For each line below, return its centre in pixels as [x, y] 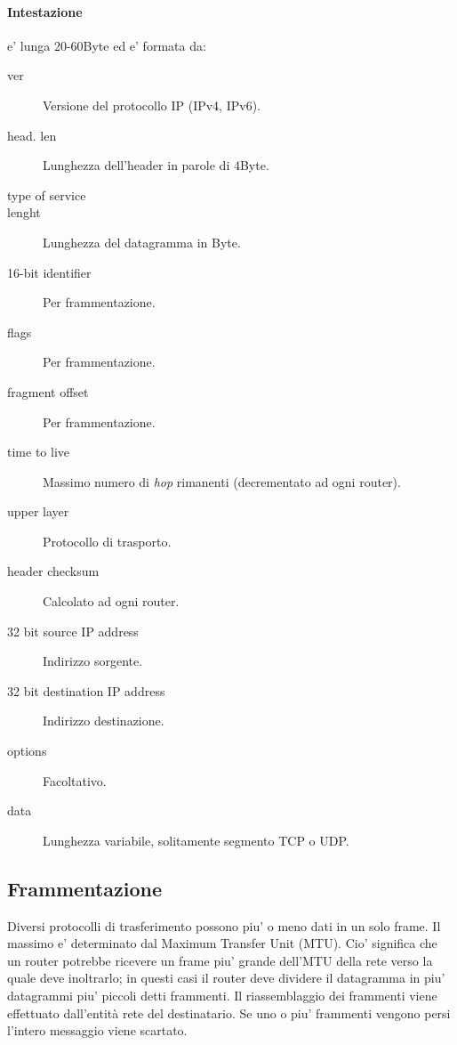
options [27, 751]
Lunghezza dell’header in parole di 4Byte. [156, 165]
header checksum [53, 571]
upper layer [38, 511]
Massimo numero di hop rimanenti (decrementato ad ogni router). [222, 481]
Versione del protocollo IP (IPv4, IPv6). [152, 105]
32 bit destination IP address [86, 690]
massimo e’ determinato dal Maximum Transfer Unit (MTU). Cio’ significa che [222, 943]
